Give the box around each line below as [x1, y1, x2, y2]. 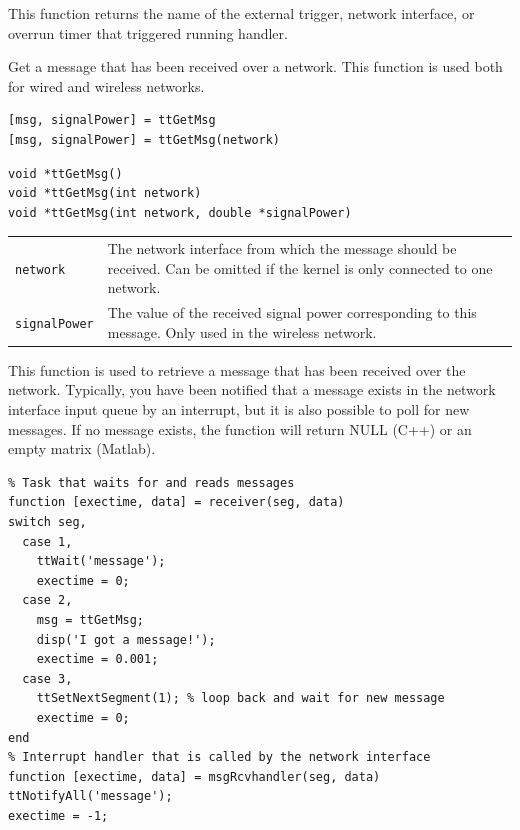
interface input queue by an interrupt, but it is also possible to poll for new [8, 399, 470, 419]
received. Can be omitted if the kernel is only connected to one [107, 257, 493, 278]
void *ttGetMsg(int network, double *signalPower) [8, 205, 352, 220]
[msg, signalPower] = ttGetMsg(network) [8, 132, 281, 147]
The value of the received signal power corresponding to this [107, 302, 477, 323]
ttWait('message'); [36, 554, 166, 569]
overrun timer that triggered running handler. [8, 22, 288, 43]
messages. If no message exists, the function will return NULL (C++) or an [8, 418, 472, 439]
